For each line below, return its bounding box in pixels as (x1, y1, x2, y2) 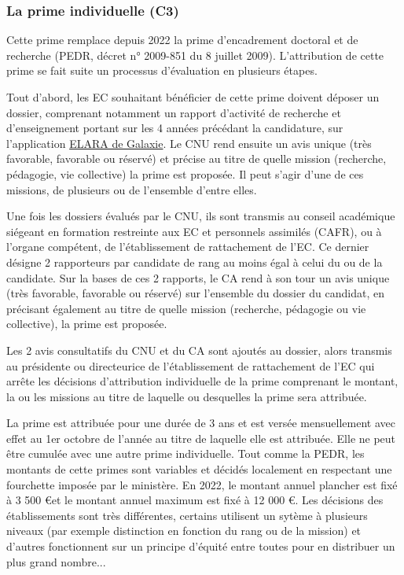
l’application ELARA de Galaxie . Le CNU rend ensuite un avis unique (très (6, 135, 372, 151)
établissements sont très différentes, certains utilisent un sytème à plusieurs (6, 507, 368, 523)
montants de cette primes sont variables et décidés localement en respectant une (6, 461, 392, 477)
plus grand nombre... (6, 553, 106, 569)
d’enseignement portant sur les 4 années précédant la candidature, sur (6, 120, 343, 136)
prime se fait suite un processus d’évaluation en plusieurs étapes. (6, 62, 318, 79)
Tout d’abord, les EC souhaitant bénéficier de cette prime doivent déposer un (6, 89, 380, 105)
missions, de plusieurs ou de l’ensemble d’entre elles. (6, 181, 257, 197)
